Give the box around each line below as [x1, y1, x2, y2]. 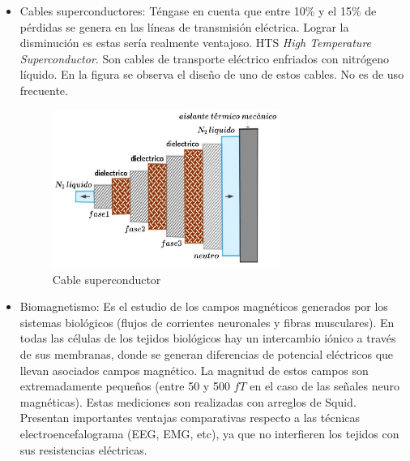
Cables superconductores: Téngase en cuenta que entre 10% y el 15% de [19, 2, 377, 19]
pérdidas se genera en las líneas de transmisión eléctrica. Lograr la [19, 18, 349, 35]
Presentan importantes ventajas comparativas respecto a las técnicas [19, 409, 361, 426]
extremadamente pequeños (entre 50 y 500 [19, 377, 230, 394]
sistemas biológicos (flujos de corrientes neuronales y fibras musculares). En [19, 313, 395, 330]
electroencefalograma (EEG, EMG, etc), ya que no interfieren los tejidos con [19, 424, 399, 442]
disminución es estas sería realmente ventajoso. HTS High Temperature [19, 34, 372, 51]
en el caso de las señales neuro [250, 377, 399, 394]
